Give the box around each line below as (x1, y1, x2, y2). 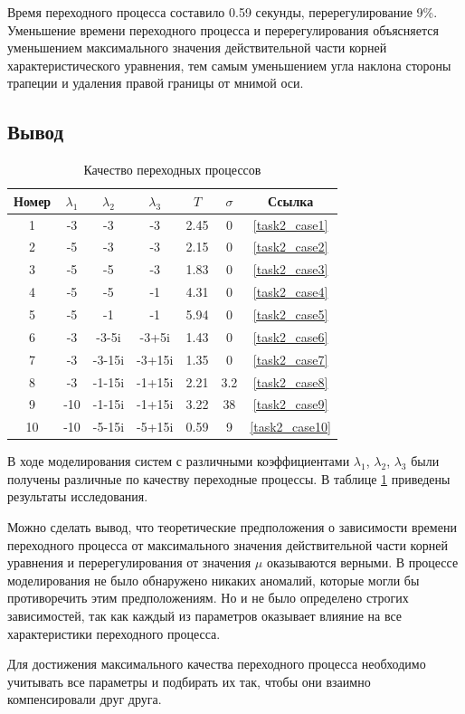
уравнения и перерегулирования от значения (7, 553, 251, 572)
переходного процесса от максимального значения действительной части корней (7, 535, 448, 554)
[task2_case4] (252, 282, 328, 301)
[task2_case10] (250, 417, 331, 436)
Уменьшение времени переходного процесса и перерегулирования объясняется (7, 20, 439, 39)
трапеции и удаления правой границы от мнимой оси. (7, 73, 304, 92)
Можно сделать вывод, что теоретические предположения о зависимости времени (7, 518, 457, 537)
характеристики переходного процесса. (7, 624, 221, 643)
